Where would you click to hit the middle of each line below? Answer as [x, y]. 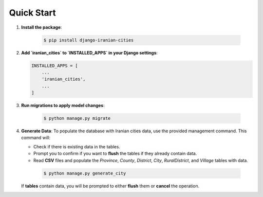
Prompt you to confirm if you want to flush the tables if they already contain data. [115, 154]
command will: [36, 138]
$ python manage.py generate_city [85, 173]
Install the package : [42, 27]
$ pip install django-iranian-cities [89, 40]
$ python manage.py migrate [77, 118]
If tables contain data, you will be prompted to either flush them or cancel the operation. [110, 186]
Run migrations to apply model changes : [63, 106]
